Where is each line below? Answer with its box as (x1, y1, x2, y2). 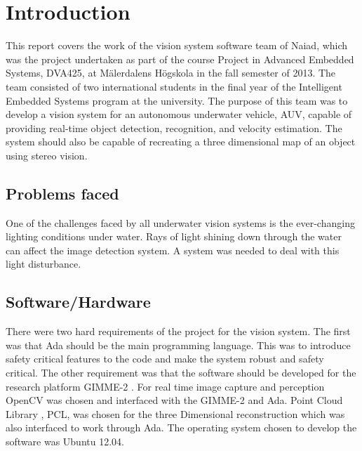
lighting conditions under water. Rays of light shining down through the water (6, 229, 342, 244)
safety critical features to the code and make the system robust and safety (6, 351, 324, 366)
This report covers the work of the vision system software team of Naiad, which (6, 38, 348, 53)
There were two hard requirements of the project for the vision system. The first (6, 324, 351, 339)
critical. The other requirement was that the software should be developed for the (6, 365, 356, 380)
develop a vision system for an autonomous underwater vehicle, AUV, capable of (6, 107, 352, 122)
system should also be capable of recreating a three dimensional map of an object (6, 134, 356, 149)
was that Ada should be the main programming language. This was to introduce (6, 337, 351, 352)
